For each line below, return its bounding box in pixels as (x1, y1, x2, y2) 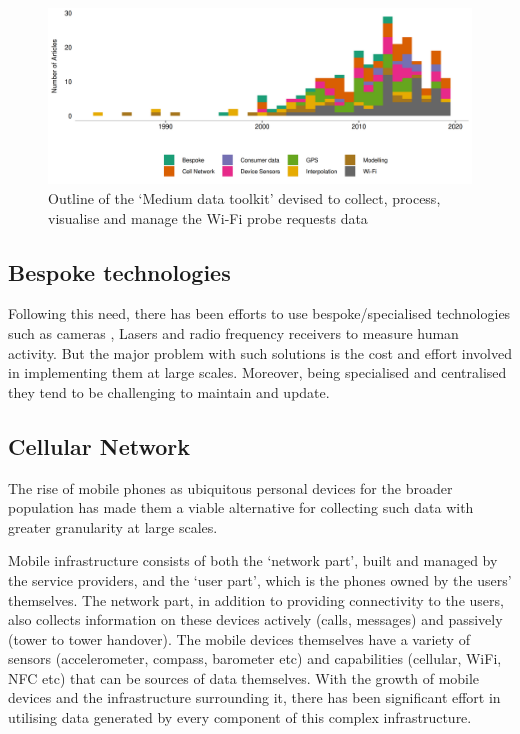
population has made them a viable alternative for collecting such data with (8, 497, 474, 518)
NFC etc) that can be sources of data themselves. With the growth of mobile (8, 667, 480, 688)
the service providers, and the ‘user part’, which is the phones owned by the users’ (8, 569, 512, 590)
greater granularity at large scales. (8, 516, 218, 537)
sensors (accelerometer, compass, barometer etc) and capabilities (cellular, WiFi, (8, 648, 502, 669)
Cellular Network (8, 430, 191, 461)
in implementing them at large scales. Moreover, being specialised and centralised (8, 362, 507, 383)
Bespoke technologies (8, 256, 231, 287)
